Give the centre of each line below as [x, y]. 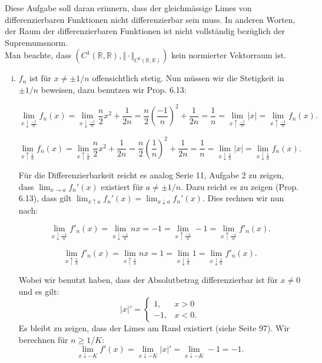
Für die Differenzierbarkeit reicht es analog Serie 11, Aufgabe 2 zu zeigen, [151, 175]
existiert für [122, 186]
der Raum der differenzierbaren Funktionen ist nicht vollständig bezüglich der [145, 31]
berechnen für [43, 339]
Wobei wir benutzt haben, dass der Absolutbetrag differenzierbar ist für [148, 280]
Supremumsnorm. [36, 42]
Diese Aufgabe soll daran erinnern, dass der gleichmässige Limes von [128, 8]
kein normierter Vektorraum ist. [228, 55]
